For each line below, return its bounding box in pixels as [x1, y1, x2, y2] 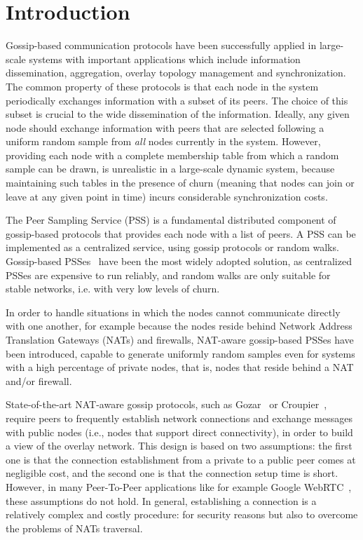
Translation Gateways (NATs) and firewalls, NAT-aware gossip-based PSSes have [6, 332, 354, 346]
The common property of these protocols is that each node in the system [6, 79, 319, 93]
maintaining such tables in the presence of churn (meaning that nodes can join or [6, 175, 355, 190]
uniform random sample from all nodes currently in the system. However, [6, 134, 321, 149]
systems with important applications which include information [29, 51, 301, 66]
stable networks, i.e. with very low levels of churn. [6, 281, 220, 296]
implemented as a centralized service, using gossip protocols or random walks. [6, 240, 339, 255]
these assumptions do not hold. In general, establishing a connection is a [6, 493, 317, 508]
